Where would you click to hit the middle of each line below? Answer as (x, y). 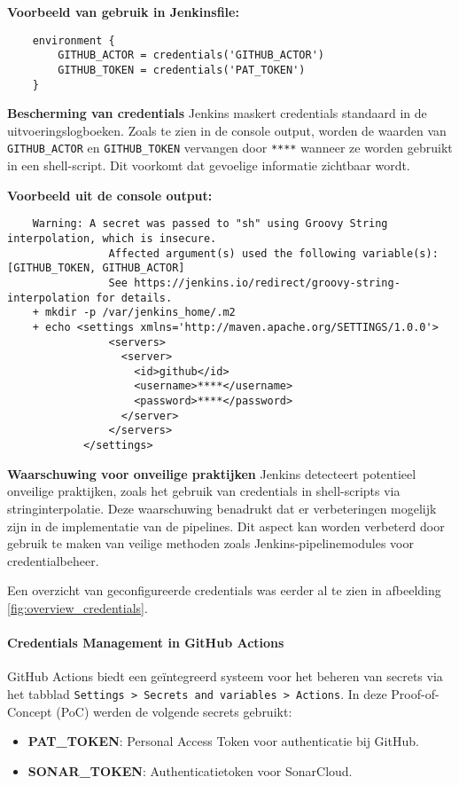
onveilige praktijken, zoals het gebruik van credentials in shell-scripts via (204, 491)
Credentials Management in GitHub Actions (146, 643)
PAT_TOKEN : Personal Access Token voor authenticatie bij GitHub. (223, 741)
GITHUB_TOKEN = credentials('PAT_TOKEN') (182, 70)
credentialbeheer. (53, 560)
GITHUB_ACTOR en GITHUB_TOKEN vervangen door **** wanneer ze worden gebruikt (230, 148)
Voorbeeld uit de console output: (110, 195)
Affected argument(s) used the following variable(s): (273, 253)
